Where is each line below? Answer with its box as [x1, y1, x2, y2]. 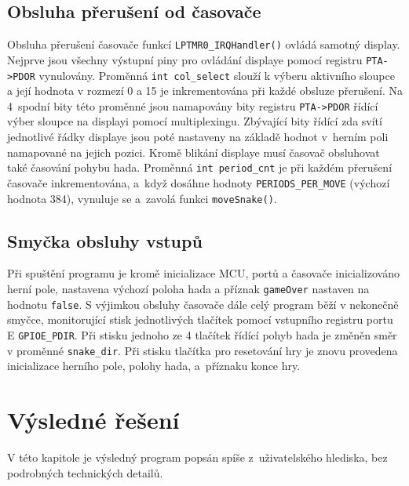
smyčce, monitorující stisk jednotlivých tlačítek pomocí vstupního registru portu [7, 311, 393, 328]
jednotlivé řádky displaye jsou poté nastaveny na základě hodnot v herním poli [7, 129, 389, 145]
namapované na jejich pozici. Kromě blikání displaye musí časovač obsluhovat [7, 143, 380, 160]
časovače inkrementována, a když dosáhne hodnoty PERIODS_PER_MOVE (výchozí [7, 174, 390, 190]
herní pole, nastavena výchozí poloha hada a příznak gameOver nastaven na [7, 280, 370, 296]
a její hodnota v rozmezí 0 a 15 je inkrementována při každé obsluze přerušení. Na [7, 82, 403, 99]
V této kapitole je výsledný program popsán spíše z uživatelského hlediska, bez [7, 448, 388, 465]
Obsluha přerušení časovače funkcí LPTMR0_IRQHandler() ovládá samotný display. [7, 36, 400, 53]
